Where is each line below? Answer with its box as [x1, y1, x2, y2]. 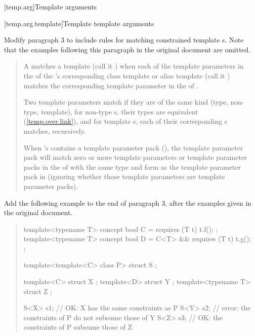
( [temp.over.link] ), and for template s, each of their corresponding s [23, 116, 227, 126]
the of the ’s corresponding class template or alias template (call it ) [23, 70, 230, 80]
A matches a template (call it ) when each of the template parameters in [23, 61, 244, 71]
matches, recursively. [23, 125, 86, 136]
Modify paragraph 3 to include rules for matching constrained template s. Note [4, 35, 244, 45]
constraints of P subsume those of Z [23, 322, 132, 332]
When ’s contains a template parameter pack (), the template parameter [23, 142, 243, 152]
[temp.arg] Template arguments [4, 1, 97, 11]
